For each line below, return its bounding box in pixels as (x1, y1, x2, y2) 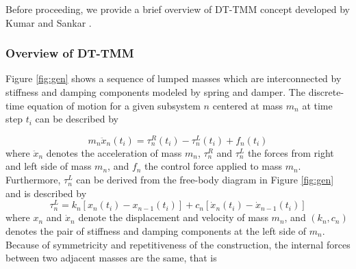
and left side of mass (5, 159, 92, 173)
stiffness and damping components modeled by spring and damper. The (5, 85, 305, 99)
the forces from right (247, 145, 334, 159)
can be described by (35, 112, 118, 126)
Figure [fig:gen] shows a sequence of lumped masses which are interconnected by (5, 71, 342, 86)
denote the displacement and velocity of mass (78, 210, 268, 225)
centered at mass (212, 98, 283, 112)
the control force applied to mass (144, 159, 282, 173)
